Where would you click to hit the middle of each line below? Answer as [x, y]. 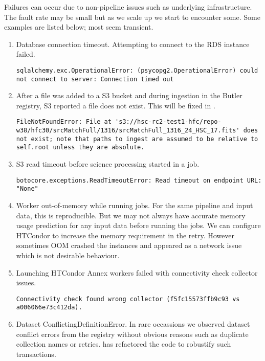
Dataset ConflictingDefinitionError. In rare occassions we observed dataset [133, 324]
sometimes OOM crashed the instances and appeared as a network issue [129, 245]
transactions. [36, 354]
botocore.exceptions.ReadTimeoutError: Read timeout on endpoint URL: [139, 180]
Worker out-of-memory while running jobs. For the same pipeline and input [135, 205]
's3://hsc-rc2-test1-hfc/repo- [168, 122]
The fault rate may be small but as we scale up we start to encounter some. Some [132, 17]
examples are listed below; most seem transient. [79, 27]
